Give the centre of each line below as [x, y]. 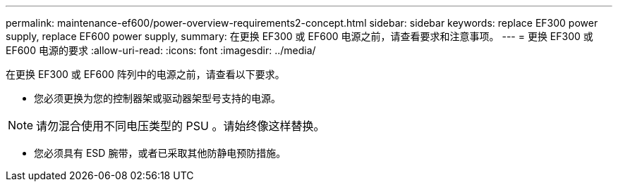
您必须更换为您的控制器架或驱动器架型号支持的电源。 [157, 98]
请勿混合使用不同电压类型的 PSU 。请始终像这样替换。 [181, 126]
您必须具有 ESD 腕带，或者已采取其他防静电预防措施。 [160, 153]
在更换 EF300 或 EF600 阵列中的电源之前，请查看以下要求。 [145, 74]
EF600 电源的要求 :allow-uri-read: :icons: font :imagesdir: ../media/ [161, 50]
